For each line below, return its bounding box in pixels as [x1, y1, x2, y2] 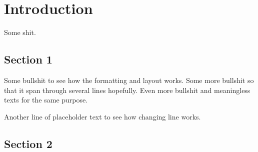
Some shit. [4, 27, 36, 37]
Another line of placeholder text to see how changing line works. [4, 111, 201, 121]
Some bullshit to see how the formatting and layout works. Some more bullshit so [4, 74, 254, 85]
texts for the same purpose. [4, 94, 88, 105]
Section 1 [4, 51, 52, 67]
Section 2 [4, 135, 52, 151]
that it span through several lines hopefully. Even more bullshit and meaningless [4, 84, 250, 95]
